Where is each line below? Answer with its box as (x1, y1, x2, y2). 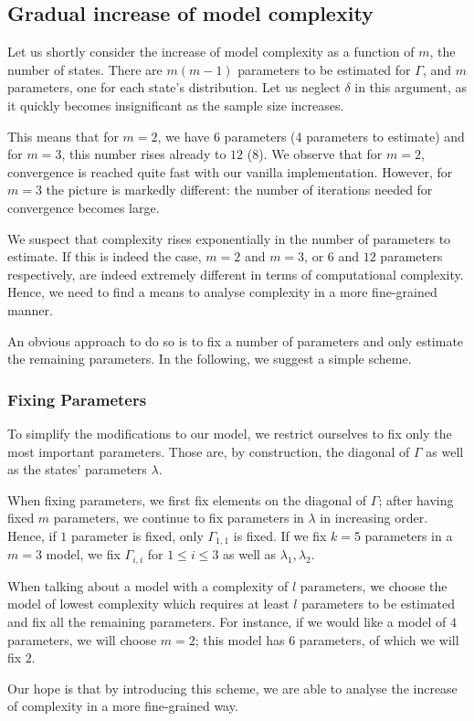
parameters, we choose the (300, 576, 448, 595)
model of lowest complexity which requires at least (7, 594, 290, 613)
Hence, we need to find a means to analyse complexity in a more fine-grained (7, 282, 437, 302)
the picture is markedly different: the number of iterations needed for (46, 180, 433, 199)
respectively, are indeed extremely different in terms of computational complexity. (7, 264, 464, 283)
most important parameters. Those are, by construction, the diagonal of (7, 441, 410, 461)
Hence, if (7, 525, 57, 545)
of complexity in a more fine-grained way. (7, 696, 238, 716)
